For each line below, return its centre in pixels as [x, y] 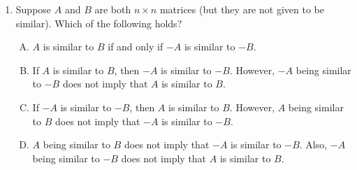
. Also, [313, 144]
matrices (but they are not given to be [242, 9]
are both [113, 9]
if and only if [136, 47]
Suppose [34, 9]
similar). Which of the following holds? [99, 23]
